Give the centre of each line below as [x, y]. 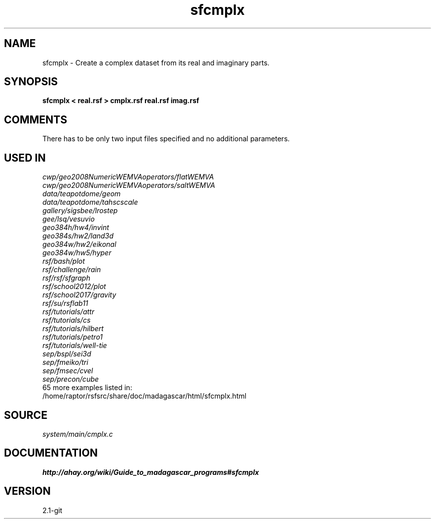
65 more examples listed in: [87, 388]
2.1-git [52, 510]
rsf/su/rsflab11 [65, 303]
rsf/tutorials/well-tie [75, 346]
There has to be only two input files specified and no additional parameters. [166, 139]
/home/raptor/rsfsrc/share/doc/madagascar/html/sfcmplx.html [145, 396]
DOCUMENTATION [51, 453]
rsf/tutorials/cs [67, 320]
